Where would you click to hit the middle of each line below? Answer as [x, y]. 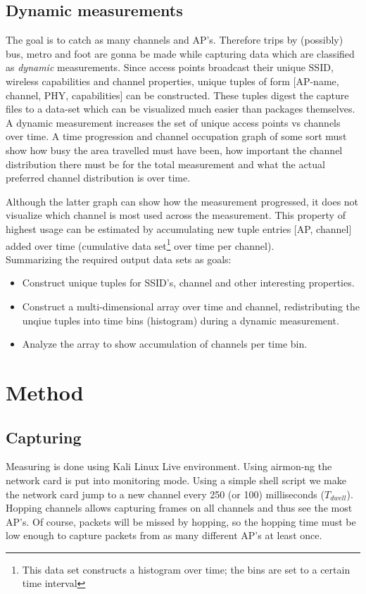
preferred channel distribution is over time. [98, 178]
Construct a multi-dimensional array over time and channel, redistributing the [191, 306]
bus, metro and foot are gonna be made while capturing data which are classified [180, 53]
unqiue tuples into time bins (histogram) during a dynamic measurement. [181, 320]
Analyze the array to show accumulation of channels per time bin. [165, 344]
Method [45, 392]
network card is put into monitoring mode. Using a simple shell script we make [176, 480]
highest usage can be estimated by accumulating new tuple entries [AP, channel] [179, 228]
